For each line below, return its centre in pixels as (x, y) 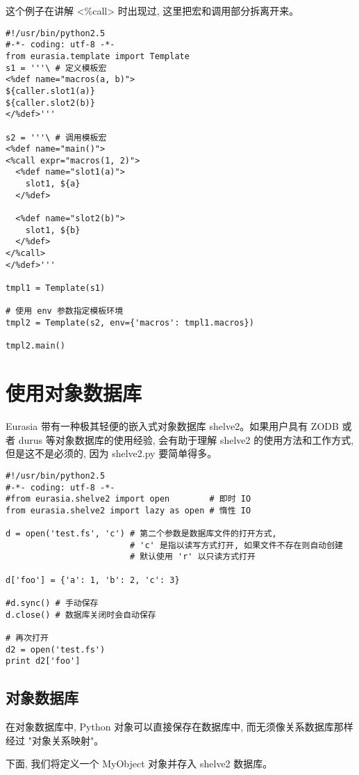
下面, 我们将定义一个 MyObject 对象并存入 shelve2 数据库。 (139, 764)
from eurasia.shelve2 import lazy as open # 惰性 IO (128, 510)
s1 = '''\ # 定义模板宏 (56, 68)
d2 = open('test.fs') (56, 649)
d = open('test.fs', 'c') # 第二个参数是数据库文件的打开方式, (141, 534)
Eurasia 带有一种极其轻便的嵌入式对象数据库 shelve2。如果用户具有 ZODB (172, 426)
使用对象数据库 (74, 393)
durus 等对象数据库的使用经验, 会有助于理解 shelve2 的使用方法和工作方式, (186, 439)
